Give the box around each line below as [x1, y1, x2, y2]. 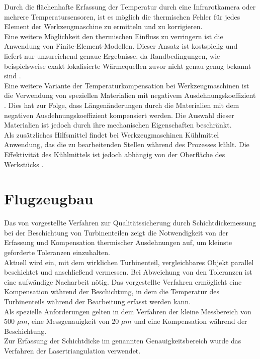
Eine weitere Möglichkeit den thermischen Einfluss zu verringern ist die [4, 31, 223, 41]
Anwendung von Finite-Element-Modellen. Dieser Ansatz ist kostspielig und [4, 41, 238, 51]
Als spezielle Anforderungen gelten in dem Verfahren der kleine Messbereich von [4, 306, 251, 316]
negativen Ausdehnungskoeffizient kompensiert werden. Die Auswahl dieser [4, 109, 234, 120]
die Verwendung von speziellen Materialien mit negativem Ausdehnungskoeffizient [4, 90, 256, 100]
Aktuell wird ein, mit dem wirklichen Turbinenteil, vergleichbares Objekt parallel [4, 257, 254, 267]
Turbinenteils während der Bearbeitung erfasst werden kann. [4, 296, 191, 306]
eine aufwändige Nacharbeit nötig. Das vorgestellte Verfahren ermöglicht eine [4, 276, 242, 287]
